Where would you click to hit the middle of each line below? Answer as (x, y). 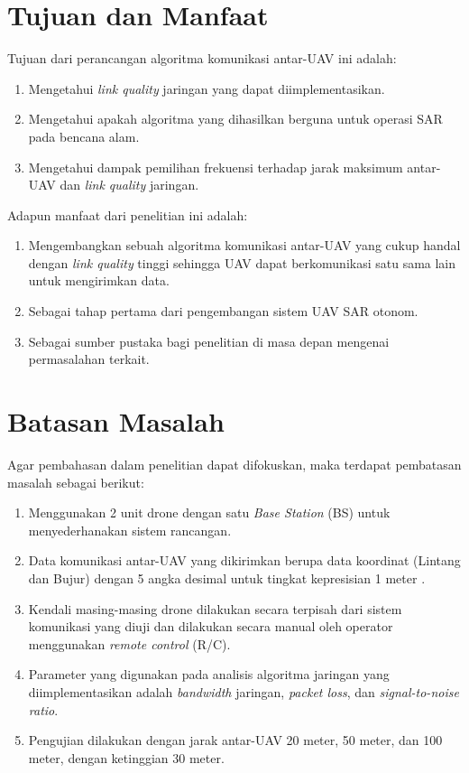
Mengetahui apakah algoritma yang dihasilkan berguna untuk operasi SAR (235, 119)
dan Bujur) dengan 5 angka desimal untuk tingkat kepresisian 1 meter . (227, 577)
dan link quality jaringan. (129, 185)
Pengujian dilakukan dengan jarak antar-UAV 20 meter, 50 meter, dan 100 (235, 740)
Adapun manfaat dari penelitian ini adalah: (128, 214)
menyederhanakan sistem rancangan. (130, 530)
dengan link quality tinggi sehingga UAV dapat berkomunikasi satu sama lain (242, 262)
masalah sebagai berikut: (76, 482)
